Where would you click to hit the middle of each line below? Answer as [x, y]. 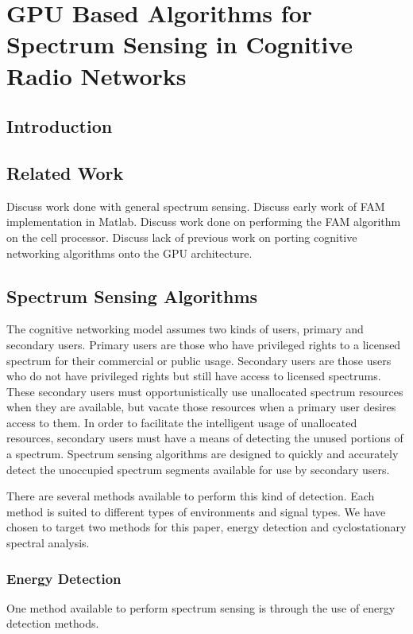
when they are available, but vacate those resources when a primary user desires [201, 407]
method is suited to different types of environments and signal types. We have [196, 511]
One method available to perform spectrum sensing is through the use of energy [201, 607]
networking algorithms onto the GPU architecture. [129, 253]
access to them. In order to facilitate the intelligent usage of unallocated [182, 422]
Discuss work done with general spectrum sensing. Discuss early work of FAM [196, 206]
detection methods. [53, 623]
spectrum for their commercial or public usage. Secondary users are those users [199, 360]
